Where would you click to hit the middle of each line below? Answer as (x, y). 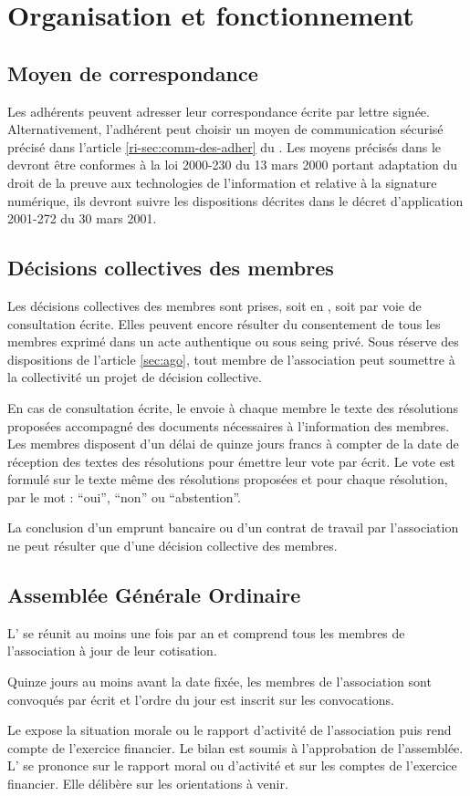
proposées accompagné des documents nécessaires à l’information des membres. (229, 425)
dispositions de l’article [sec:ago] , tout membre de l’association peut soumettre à (231, 359)
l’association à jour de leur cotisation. (112, 651)
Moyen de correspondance (133, 72)
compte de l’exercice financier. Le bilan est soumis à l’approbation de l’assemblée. (235, 747)
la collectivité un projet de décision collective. (135, 377)
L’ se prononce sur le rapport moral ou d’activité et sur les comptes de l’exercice (232, 765)
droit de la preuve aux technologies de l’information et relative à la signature (222, 182)
